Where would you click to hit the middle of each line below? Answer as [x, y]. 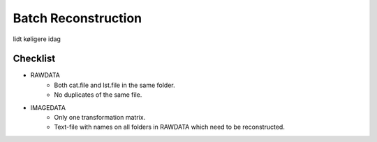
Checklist [34, 59]
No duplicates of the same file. [98, 95]
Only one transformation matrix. [100, 118]
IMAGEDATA [48, 107]
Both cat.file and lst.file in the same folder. [115, 85]
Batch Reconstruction [77, 18]
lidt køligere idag [37, 39]
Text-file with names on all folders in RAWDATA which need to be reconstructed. [170, 127]
